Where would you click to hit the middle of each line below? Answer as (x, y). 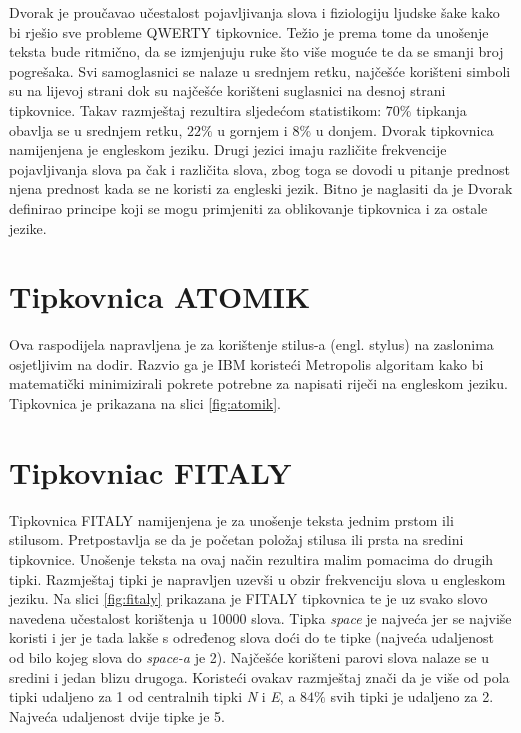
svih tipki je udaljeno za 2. (412, 696)
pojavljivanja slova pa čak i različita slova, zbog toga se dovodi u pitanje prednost (259, 168)
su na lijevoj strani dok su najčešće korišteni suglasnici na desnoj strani (227, 90)
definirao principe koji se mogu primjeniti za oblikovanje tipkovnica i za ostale (248, 207)
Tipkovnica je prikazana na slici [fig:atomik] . (145, 403)
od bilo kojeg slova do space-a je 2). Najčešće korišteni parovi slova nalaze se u (249, 656)
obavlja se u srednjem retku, (96, 129)
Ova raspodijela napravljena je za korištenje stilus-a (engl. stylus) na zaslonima (251, 344)
